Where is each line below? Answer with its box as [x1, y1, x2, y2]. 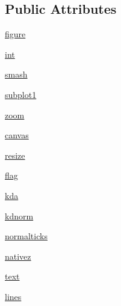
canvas [5, 129, 29, 141]
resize [5, 148, 25, 161]
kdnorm [5, 209, 34, 222]
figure [5, 28, 26, 40]
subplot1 [5, 88, 37, 100]
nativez [5, 249, 31, 262]
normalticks [5, 230, 48, 242]
